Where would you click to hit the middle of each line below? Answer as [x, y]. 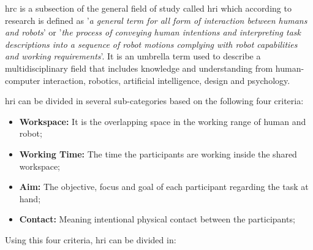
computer [23, 80]
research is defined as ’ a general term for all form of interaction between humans [156, 20]
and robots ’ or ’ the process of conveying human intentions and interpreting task [153, 32]
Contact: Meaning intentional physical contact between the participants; [157, 219]
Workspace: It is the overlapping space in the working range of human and [163, 121]
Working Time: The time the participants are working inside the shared [158, 153]
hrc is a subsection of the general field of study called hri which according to [148, 8]
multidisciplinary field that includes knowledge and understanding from [139, 68]
